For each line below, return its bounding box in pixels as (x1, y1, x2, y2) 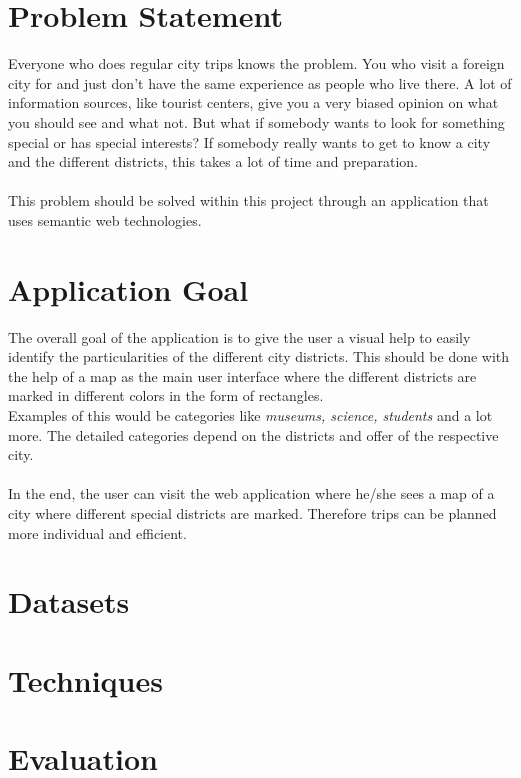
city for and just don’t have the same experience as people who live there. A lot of (8, 72, 512, 93)
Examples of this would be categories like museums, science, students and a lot (8, 404, 493, 425)
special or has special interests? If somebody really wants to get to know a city (8, 131, 491, 152)
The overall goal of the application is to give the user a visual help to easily (8, 326, 471, 347)
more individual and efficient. (8, 522, 187, 543)
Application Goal (8, 268, 249, 309)
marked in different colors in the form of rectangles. (8, 385, 324, 406)
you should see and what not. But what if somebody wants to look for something (8, 111, 505, 132)
